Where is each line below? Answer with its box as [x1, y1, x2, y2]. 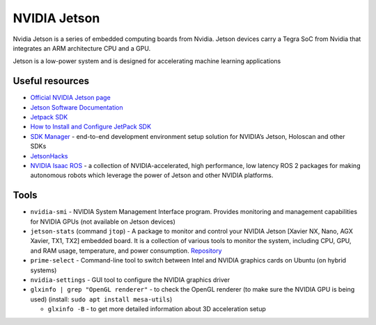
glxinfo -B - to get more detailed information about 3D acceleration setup [47, 305, 266, 313]
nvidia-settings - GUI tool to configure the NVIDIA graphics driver [30, 276, 230, 284]
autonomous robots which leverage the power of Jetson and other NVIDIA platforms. [30, 171, 274, 180]
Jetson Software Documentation [30, 103, 123, 111]
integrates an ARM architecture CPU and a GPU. [13, 44, 151, 52]
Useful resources [13, 75, 90, 87]
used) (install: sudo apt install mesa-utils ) [30, 295, 173, 303]
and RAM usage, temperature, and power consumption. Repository [30, 247, 222, 255]
